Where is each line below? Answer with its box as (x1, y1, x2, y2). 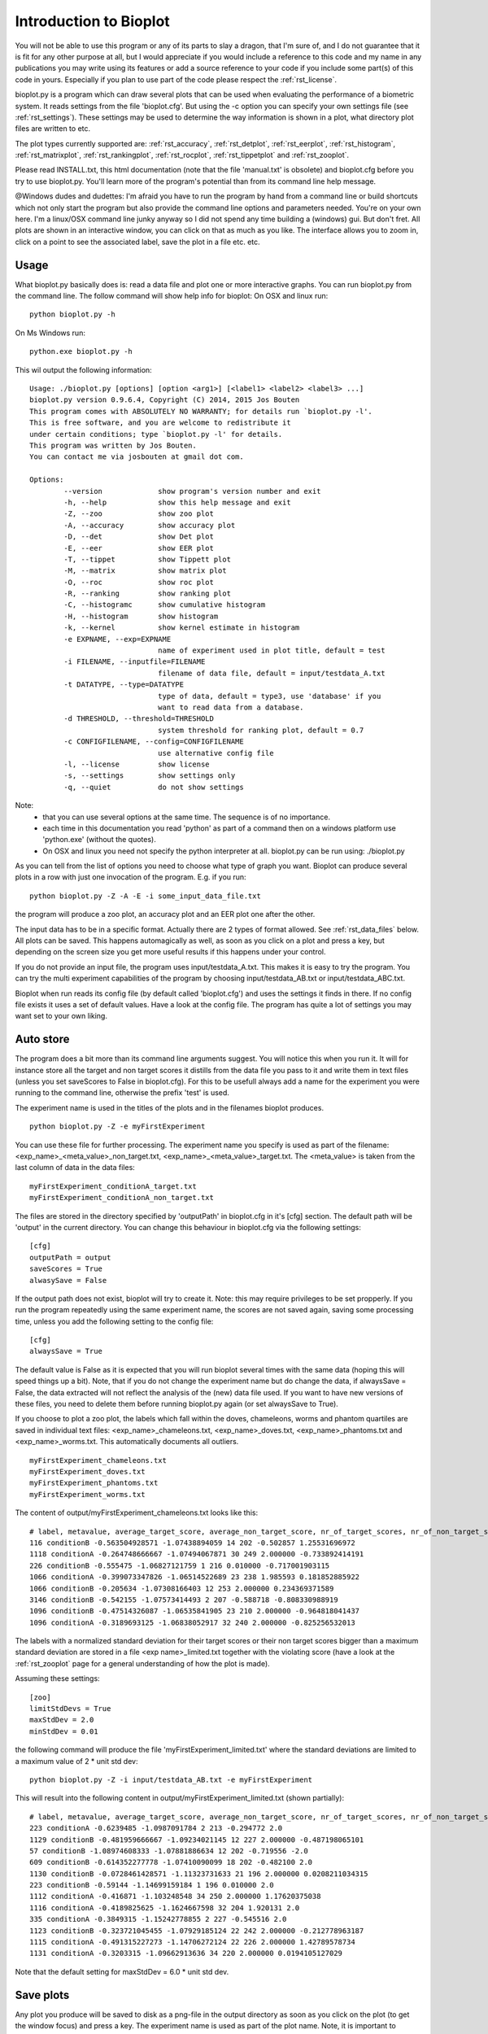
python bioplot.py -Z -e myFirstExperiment (29, 1122, 206, 1131)
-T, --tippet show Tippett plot (63, 554, 232, 564)
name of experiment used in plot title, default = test (157, 646, 386, 655)
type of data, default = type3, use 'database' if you (157, 692, 381, 701)
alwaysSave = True (29, 1347, 103, 1356)
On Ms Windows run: (15, 328, 85, 338)
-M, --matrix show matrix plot (63, 566, 227, 575)
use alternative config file (157, 749, 274, 757)
